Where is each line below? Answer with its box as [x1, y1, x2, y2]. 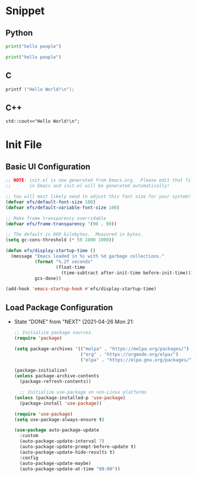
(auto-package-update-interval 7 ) [20, 438, 105, 444]
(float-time [56, 264, 85, 270]
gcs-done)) [34, 275, 61, 281]
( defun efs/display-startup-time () [5, 248, 96, 254]
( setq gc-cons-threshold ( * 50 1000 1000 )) [5, 237, 115, 243]
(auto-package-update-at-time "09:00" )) [20, 466, 121, 472]
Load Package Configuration [5, 302, 113, 313]
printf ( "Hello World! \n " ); [5, 86, 75, 93]
